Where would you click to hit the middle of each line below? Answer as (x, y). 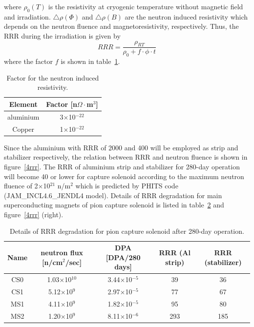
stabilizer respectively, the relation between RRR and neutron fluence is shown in (126, 157)
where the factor (29, 61)
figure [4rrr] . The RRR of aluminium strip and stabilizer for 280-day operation (122, 166)
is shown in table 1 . (90, 61)
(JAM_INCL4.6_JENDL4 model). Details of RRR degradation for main (113, 195)
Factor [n (62, 104)
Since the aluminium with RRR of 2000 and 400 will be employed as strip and (121, 147)
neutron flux (62, 252)
